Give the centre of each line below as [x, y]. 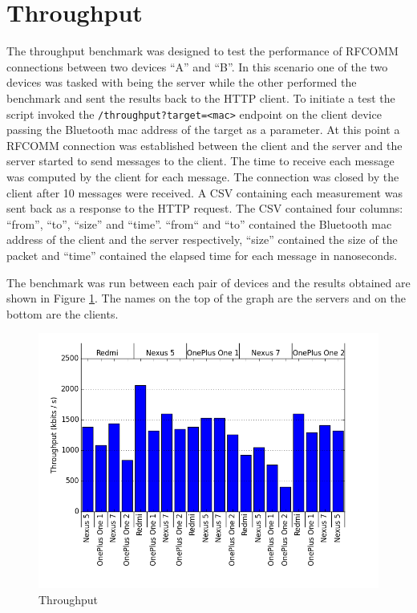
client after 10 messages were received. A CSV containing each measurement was [204, 192]
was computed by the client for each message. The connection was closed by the [203, 176]
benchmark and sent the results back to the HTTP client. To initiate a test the [201, 97]
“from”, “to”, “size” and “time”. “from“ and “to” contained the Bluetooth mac [199, 223]
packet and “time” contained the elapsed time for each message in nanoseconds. [202, 255]
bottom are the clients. [63, 313]
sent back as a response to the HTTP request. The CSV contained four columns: [205, 208]
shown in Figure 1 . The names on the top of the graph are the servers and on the [206, 298]
